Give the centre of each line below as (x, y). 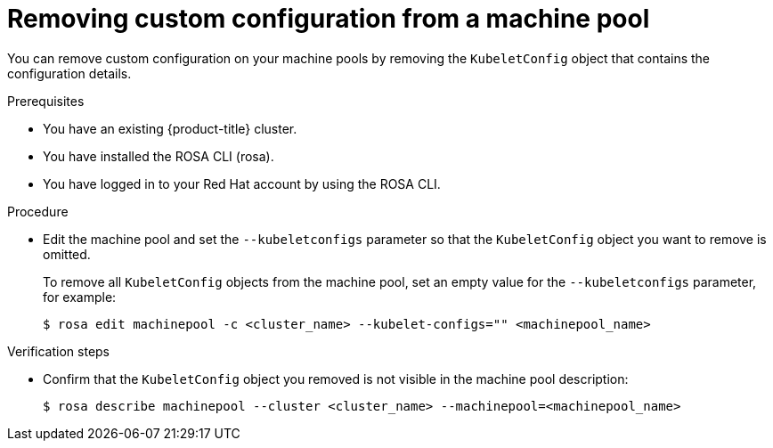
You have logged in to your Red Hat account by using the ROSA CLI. (242, 183)
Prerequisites (46, 101)
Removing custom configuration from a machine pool (329, 19)
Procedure (38, 211)
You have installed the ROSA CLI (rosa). (159, 156)
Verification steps (59, 351)
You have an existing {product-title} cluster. (170, 128)
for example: (80, 297)
